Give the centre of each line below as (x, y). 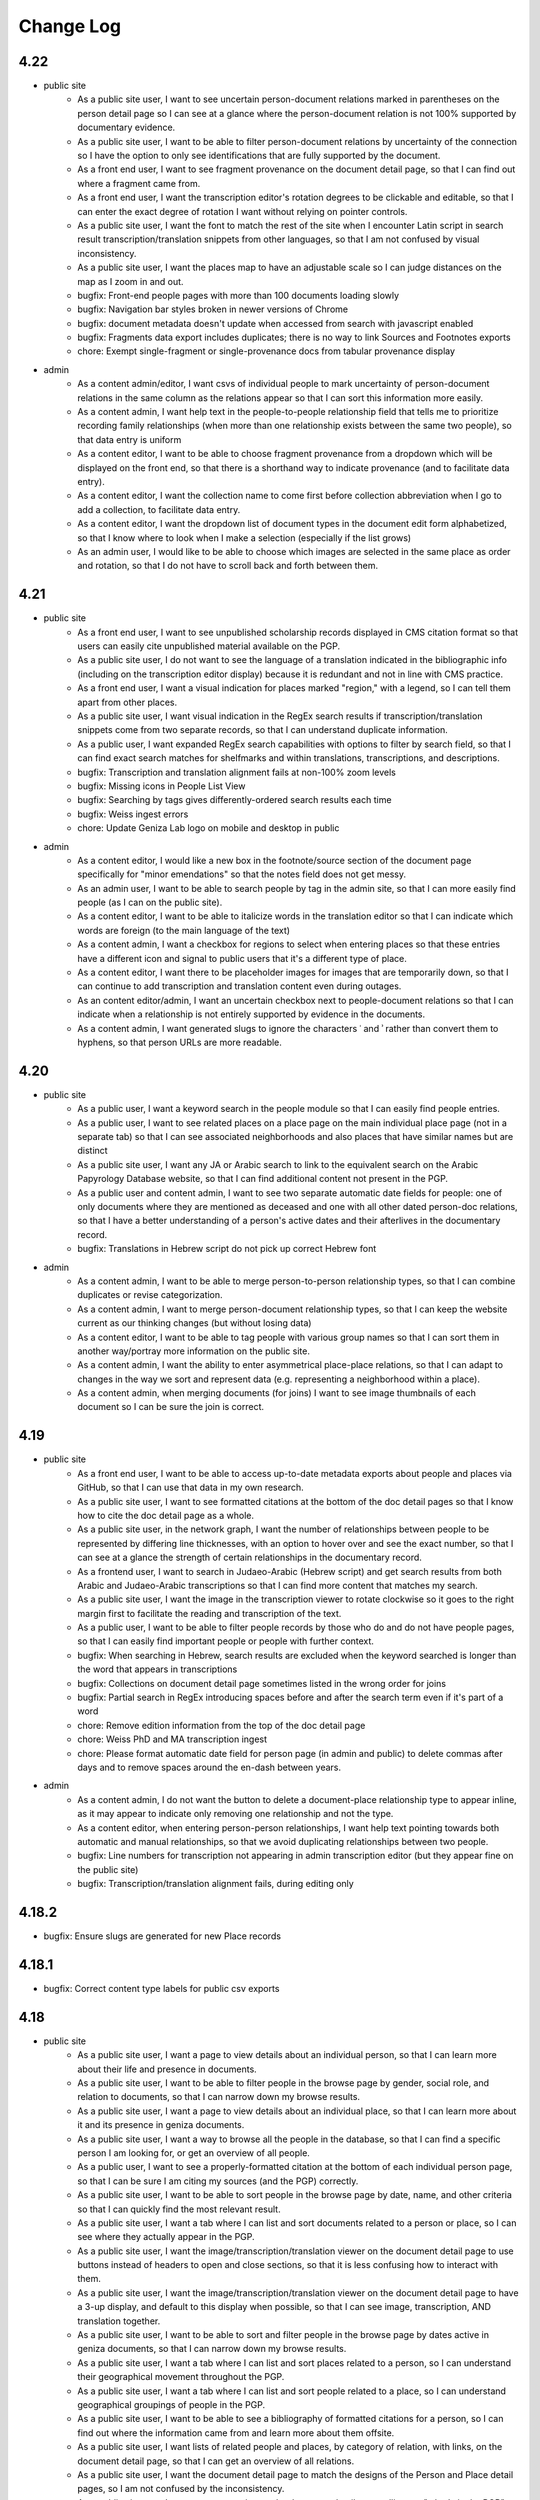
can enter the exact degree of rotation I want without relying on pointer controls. (242, 211)
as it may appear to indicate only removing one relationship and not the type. (235, 1814)
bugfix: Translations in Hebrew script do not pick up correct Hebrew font (227, 1249)
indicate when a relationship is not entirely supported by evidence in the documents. (251, 1014)
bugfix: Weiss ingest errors (133, 814)
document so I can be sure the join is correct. (171, 1407)
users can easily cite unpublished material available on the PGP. (209, 646)
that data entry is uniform (129, 439)
